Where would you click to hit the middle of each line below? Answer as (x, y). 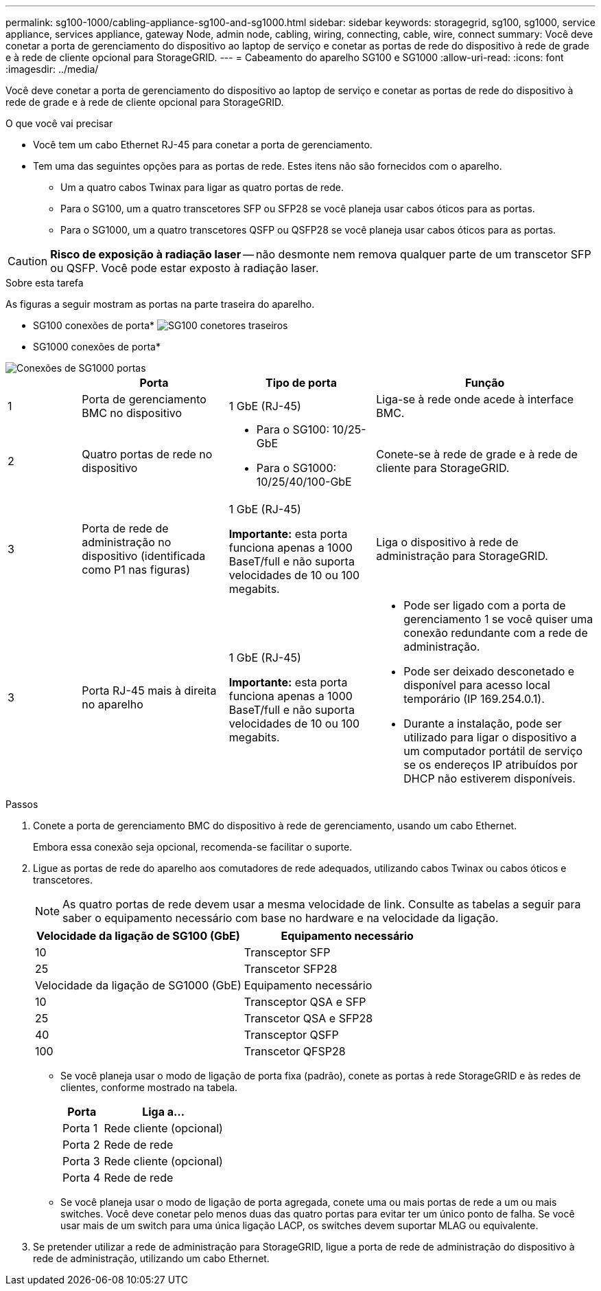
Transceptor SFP (287, 952)
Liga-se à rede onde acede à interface (475, 399)
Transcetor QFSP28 (295, 1051)
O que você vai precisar (59, 123)
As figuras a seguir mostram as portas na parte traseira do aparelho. (160, 304)
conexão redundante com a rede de (496, 633)
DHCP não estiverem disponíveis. (490, 778)
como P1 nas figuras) (136, 570)
